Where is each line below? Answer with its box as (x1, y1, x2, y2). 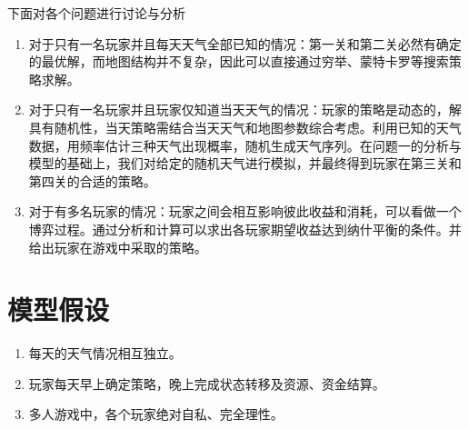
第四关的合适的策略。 (28, 171, 156, 190)
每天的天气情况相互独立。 (28, 344, 182, 363)
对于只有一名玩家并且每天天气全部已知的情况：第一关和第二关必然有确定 (28, 34, 462, 53)
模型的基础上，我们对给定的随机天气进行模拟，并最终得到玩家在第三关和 (28, 154, 462, 173)
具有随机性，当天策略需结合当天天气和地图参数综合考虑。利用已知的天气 (28, 117, 462, 136)
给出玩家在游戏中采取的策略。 (28, 237, 207, 256)
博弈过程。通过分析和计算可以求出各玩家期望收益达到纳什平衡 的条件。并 (28, 219, 462, 238)
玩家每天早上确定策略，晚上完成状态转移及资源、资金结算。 (28, 374, 385, 393)
